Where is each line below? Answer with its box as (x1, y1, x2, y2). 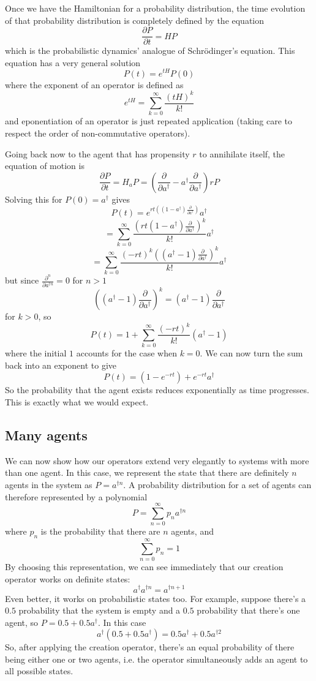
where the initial (5, 347, 67, 359)
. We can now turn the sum (200, 347, 303, 359)
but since (5, 274, 39, 287)
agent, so (5, 615, 39, 628)
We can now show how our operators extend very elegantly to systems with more (5, 454, 309, 467)
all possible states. (5, 664, 73, 677)
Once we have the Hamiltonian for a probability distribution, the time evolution (5, 2, 306, 14)
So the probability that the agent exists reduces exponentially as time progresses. (5, 383, 309, 396)
